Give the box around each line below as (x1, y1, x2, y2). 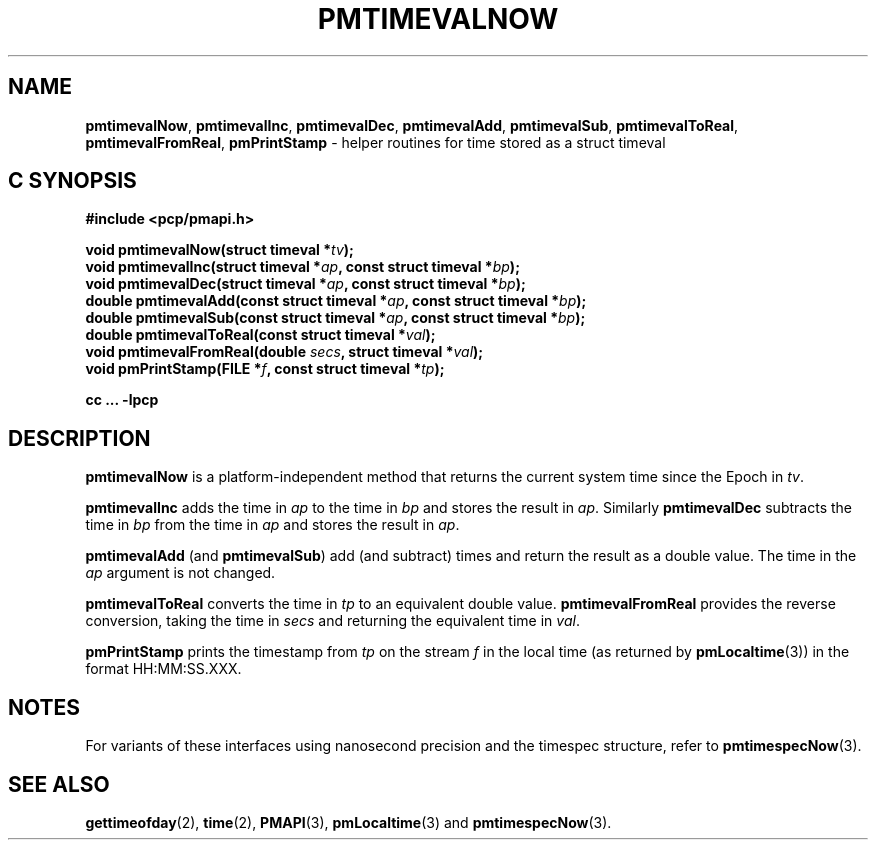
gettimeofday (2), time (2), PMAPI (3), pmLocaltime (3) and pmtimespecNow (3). (85, 813, 612, 831)
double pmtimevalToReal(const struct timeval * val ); (85, 326, 436, 344)
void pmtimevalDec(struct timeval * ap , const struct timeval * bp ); (85, 275, 526, 293)
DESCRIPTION (8, 425, 151, 451)
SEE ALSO (8, 771, 110, 797)
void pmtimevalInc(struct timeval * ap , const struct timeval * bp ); (85, 258, 520, 276)
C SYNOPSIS (8, 168, 137, 194)
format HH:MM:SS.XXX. (85, 660, 242, 678)
